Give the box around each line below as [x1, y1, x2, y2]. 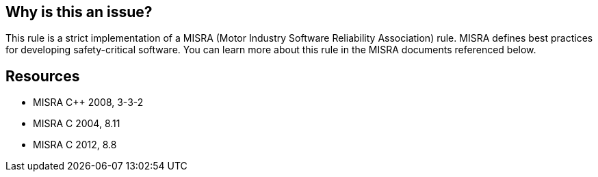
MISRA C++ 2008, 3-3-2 [33, 96, 144, 109]
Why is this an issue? [5, 3, 153, 21]
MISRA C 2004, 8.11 [33, 118, 120, 130]
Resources [5, 67, 80, 85]
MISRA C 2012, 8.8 [33, 139, 117, 151]
